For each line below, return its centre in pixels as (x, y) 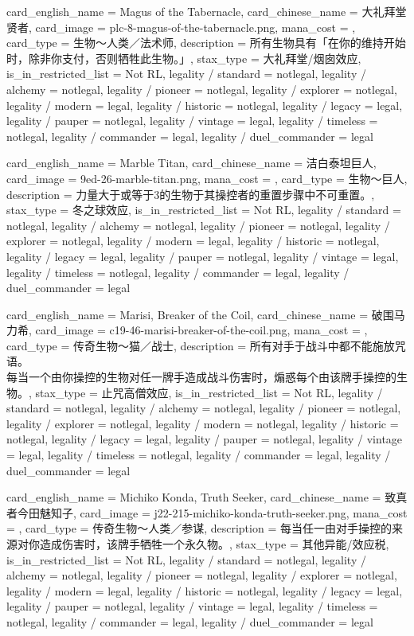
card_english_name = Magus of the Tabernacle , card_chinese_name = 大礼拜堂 (207, 11)
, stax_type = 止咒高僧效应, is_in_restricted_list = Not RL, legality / (206, 392)
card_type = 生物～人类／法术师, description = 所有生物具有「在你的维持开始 (206, 43)
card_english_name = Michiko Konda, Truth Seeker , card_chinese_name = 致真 (207, 497)
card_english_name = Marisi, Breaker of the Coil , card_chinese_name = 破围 (200, 314)
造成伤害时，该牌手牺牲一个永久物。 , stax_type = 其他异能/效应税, (214, 544)
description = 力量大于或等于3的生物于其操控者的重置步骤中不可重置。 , (191, 194)
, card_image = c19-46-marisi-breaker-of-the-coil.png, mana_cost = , (198, 330)
